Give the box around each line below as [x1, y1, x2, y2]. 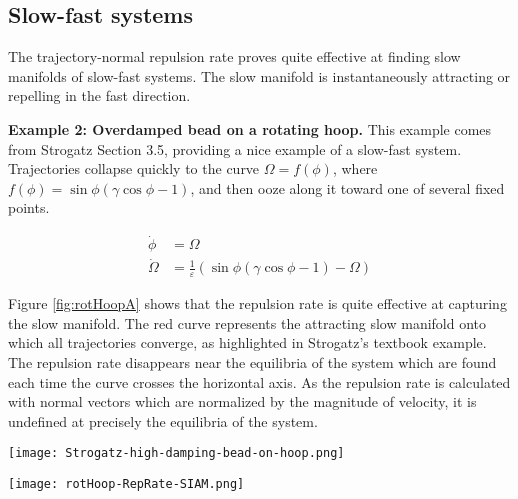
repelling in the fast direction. [8, 85, 191, 106]
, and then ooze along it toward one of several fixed [190, 177, 505, 198]
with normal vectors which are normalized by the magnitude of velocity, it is [8, 391, 477, 412]
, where [332, 158, 378, 179]
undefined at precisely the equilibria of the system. [8, 410, 318, 431]
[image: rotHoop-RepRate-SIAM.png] [8, 477, 245, 492]
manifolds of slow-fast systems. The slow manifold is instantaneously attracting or [8, 65, 511, 86]
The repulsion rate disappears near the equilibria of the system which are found [8, 352, 497, 373]
